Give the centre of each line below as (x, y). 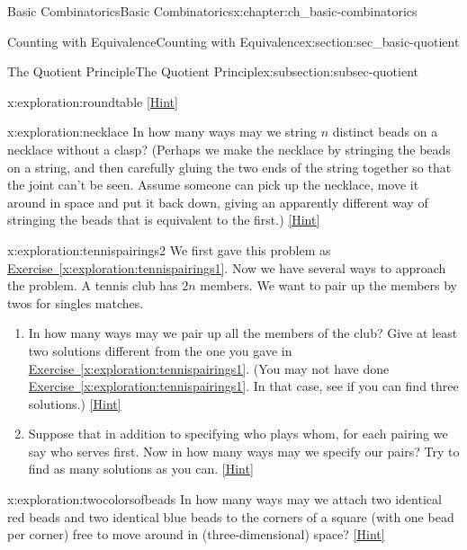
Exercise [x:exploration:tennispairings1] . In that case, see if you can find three (243, 386)
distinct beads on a (385, 132)
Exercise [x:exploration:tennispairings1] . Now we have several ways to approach (227, 267)
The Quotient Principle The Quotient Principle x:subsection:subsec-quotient (213, 71)
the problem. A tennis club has (93, 285)
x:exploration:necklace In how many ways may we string (162, 132)
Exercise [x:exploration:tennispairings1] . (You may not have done (209, 368)
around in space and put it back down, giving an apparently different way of (218, 202)
